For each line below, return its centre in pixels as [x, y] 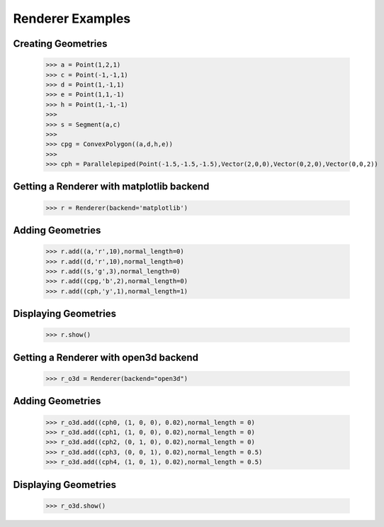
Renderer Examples [72, 18]
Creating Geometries [60, 44]
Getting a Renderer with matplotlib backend [111, 187]
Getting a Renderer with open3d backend [106, 357]
